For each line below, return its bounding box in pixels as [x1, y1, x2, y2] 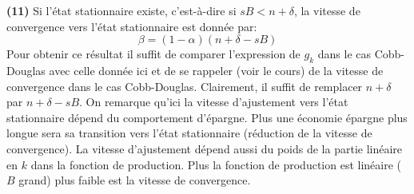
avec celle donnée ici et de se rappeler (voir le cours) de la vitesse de [49, 61, 384, 78]
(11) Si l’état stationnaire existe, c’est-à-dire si [6, 2, 237, 18]
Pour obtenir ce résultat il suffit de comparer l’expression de [6, 46, 301, 62]
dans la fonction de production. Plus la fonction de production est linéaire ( [30, 156, 402, 172]
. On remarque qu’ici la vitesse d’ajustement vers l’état [79, 93, 348, 110]
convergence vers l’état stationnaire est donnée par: [6, 18, 257, 34]
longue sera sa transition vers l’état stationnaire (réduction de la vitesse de [6, 125, 372, 141]
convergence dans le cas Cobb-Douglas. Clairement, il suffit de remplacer [6, 77, 363, 94]
